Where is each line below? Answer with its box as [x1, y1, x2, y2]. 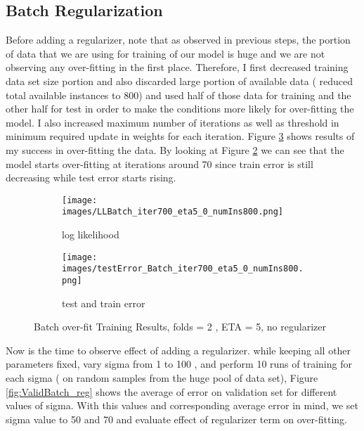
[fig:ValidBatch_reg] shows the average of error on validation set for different [6, 384, 337, 399]
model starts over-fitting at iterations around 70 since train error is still [6, 156, 313, 171]
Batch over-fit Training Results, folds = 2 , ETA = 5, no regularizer [34, 319, 326, 334]
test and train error [62, 295, 145, 310]
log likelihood [62, 227, 119, 242]
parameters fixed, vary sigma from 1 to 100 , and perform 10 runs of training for [6, 356, 352, 371]
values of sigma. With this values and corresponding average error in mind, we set [6, 398, 358, 413]
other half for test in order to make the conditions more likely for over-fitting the [6, 101, 354, 116]
